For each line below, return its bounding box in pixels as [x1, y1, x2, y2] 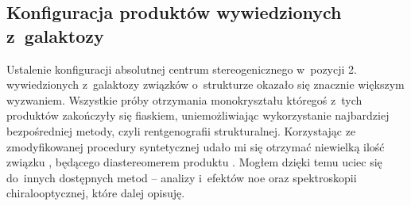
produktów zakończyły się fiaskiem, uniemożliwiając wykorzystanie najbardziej [6, 107, 390, 124]
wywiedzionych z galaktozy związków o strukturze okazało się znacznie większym [6, 76, 405, 93]
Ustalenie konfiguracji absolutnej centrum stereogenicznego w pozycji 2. [6, 60, 357, 77]
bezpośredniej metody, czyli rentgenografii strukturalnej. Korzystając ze [6, 122, 356, 139]
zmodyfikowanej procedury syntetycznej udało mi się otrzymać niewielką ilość [6, 138, 385, 154]
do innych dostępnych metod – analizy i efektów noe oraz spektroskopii [6, 169, 357, 185]
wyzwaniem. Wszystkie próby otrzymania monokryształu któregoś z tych [6, 91, 363, 108]
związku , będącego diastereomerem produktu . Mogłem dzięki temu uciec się [6, 154, 382, 170]
